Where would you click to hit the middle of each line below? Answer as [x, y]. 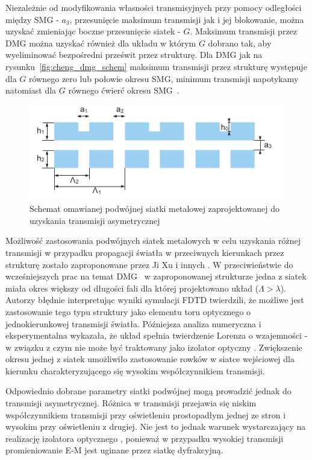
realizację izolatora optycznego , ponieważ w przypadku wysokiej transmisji [145, 438]
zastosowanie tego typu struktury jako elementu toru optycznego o [128, 311]
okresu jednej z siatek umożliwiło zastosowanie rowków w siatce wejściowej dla [150, 359]
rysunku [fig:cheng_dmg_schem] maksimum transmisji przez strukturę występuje [156, 66]
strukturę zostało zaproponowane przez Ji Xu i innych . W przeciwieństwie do [149, 264]
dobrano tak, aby [240, 43]
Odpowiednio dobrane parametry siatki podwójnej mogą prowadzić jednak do [148, 391]
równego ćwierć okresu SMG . [124, 90]
